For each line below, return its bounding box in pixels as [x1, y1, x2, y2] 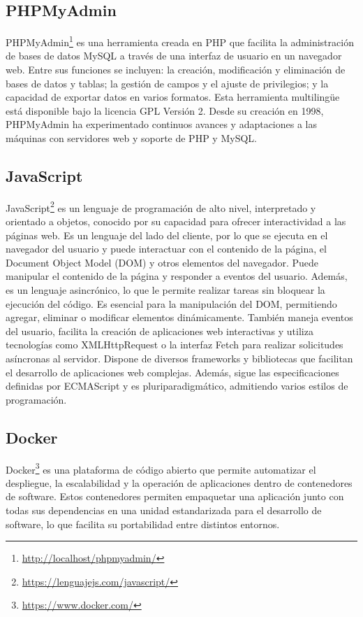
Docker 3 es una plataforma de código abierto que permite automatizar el [6, 460, 316, 476]
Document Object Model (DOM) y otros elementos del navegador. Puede [6, 255, 319, 269]
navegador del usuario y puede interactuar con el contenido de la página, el [6, 241, 327, 256]
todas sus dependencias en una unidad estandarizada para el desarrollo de [6, 503, 322, 518]
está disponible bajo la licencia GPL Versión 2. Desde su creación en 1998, [6, 103, 324, 118]
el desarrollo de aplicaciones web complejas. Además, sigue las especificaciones [6, 364, 339, 379]
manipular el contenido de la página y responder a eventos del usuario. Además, [6, 269, 348, 283]
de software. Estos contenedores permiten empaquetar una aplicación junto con [6, 489, 344, 504]
